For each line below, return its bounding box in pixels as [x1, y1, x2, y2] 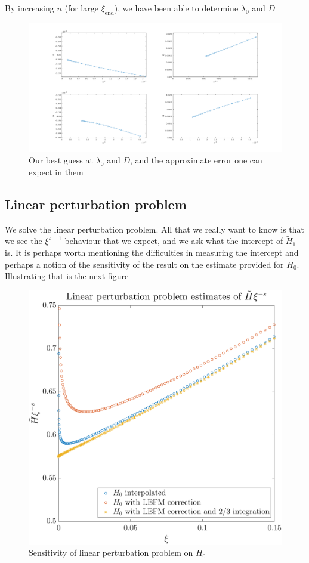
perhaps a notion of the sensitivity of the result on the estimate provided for [5, 258, 284, 270]
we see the [5, 234, 42, 247]
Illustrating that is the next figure [5, 270, 129, 282]
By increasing [5, 2, 54, 14]
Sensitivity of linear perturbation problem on [29, 546, 193, 559]
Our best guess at [29, 154, 93, 166]
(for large [64, 2, 98, 14]
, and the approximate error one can [130, 154, 262, 166]
